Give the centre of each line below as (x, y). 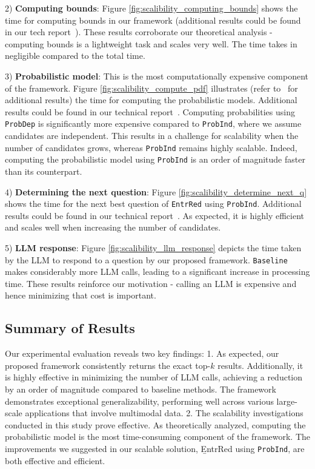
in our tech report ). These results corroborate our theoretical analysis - (139, 32)
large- (287, 401)
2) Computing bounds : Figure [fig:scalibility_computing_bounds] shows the (151, 8)
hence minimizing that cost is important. (81, 295)
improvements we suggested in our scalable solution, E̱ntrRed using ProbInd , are (155, 448)
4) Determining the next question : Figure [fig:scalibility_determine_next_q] (156, 191)
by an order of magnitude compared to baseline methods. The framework (141, 389)
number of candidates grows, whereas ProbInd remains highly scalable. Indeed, (151, 147)
